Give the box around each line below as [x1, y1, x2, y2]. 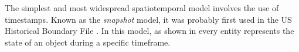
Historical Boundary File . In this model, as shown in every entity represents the [5, 25, 294, 37]
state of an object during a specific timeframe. [5, 36, 171, 48]
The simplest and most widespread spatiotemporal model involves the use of [5, 2, 279, 13]
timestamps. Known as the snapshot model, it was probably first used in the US [5, 13, 292, 25]
